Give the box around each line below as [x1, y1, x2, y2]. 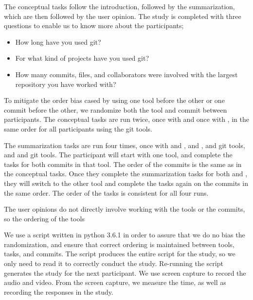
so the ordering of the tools [4, 213, 85, 223]
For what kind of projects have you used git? [15, 53, 149, 63]
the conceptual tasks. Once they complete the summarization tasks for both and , [4, 168, 248, 179]
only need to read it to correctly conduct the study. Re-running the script [4, 258, 223, 268]
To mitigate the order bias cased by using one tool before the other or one [4, 95, 225, 105]
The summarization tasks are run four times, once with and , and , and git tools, [4, 140, 245, 150]
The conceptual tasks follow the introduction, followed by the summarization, [4, 1, 235, 11]
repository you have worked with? [15, 79, 116, 89]
